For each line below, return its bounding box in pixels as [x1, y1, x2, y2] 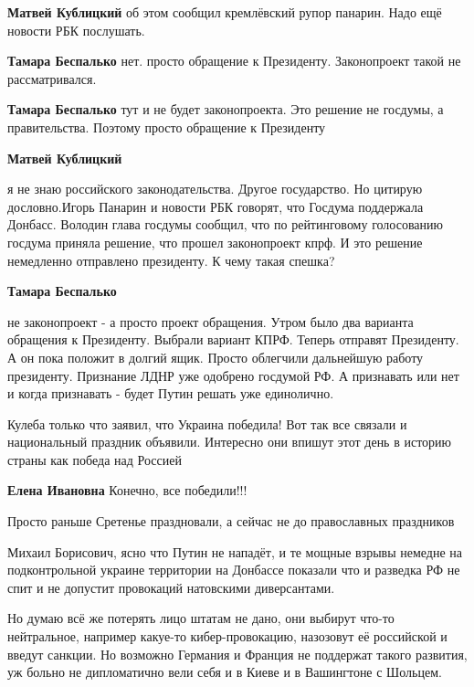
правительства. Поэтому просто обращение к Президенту [7, 117, 326, 136]
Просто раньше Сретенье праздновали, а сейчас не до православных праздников [7, 512, 455, 531]
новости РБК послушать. [7, 20, 145, 39]
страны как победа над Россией [7, 449, 182, 469]
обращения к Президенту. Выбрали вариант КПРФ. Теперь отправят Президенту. [7, 330, 459, 349]
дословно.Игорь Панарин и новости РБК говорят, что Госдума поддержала [7, 196, 424, 216]
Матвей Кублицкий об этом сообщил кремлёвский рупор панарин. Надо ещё [7, 3, 442, 21]
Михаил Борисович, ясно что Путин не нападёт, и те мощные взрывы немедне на [7, 542, 463, 561]
